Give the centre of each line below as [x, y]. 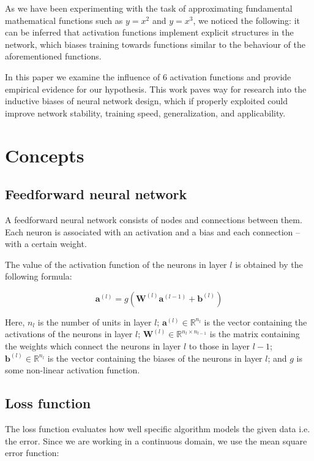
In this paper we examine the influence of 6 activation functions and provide [148, 76]
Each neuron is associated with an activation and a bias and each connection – [152, 231]
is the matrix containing [255, 334]
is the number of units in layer [95, 322]
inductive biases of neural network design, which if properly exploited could [147, 101]
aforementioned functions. [53, 56]
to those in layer [219, 346]
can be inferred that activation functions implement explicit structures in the [149, 32]
